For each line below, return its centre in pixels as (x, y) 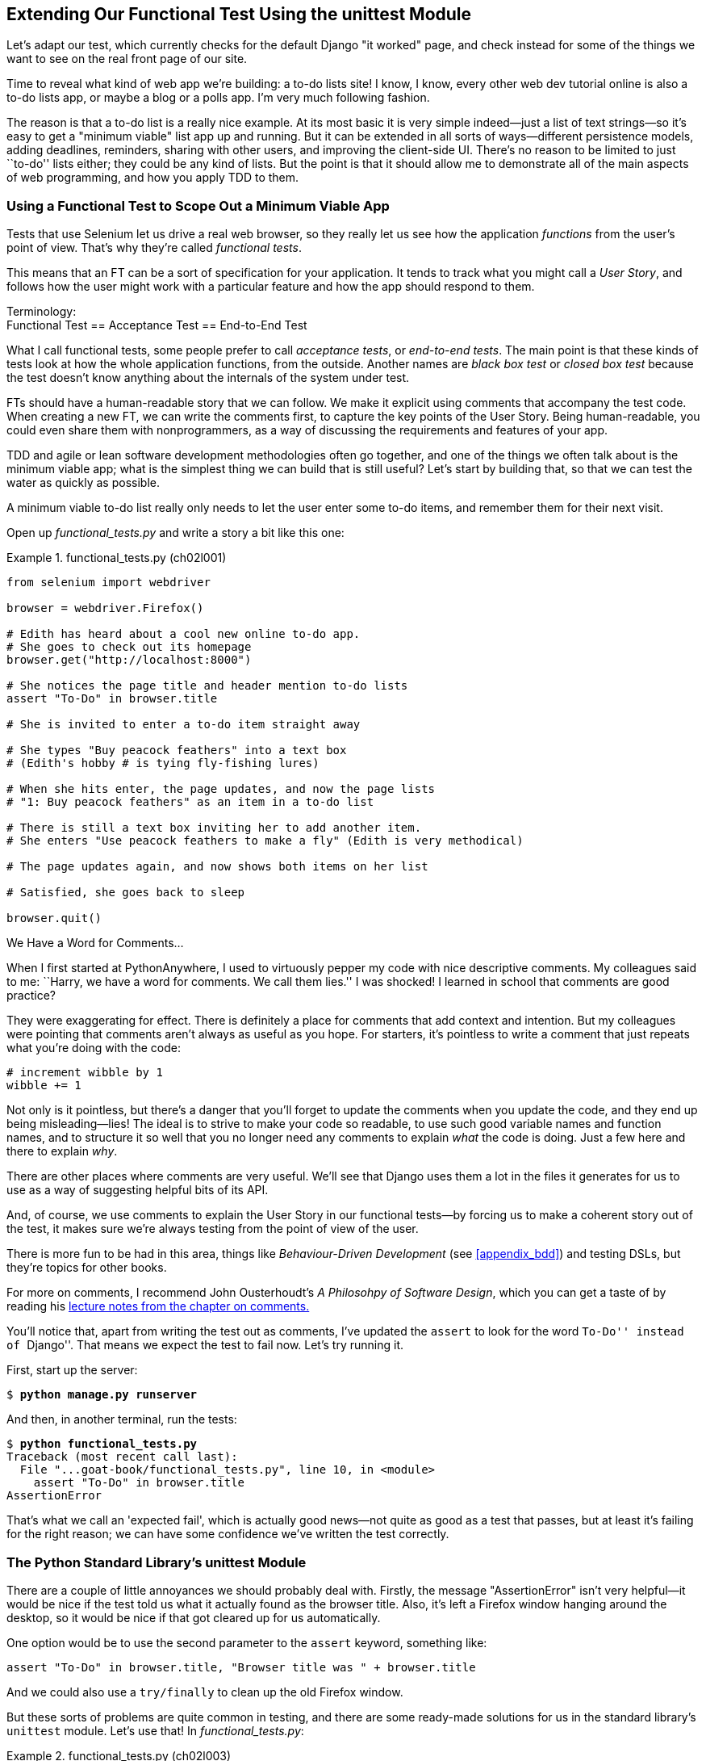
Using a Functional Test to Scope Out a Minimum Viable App (198, 205)
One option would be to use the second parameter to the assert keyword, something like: (247, 1642)
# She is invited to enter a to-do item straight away (184, 725)
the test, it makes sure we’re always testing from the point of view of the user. (213, 1229)
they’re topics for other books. (87, 1268)
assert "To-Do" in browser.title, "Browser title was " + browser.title (241, 1667)
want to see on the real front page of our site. (127, 59)
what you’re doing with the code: (94, 1048)
